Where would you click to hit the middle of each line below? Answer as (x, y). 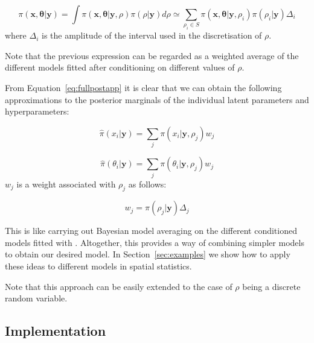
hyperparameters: (37, 111)
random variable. (36, 298)
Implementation (56, 331)
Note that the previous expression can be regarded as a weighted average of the (152, 55)
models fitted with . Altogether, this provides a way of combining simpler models (155, 242)
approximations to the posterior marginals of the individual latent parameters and (157, 99)
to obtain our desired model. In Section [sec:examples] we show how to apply (148, 254)
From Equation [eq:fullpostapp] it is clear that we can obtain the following (143, 88)
